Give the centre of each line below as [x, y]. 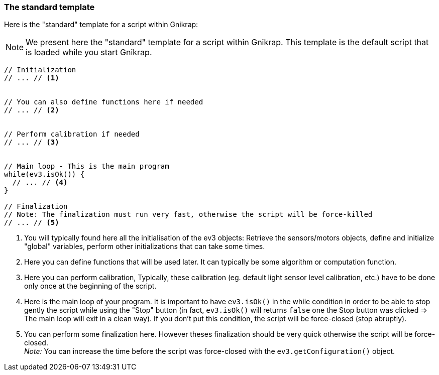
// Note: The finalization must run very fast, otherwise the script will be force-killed [188, 215]
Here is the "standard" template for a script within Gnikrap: [101, 25]
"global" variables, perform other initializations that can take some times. [145, 246]
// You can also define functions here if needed [104, 102]
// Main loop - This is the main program [87, 166]
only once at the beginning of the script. [90, 286]
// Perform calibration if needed [72, 134]
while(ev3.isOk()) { [44, 174]
